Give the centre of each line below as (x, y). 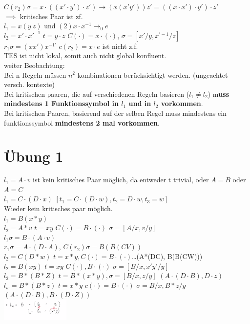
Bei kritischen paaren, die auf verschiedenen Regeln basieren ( (97, 94)
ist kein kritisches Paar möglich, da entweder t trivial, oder (121, 180)
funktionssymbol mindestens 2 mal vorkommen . (82, 122)
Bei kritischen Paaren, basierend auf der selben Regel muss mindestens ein (115, 113)
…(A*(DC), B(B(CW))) (167, 256)
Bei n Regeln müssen (35, 75)
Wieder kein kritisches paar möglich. (58, 208)
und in (140, 103)
